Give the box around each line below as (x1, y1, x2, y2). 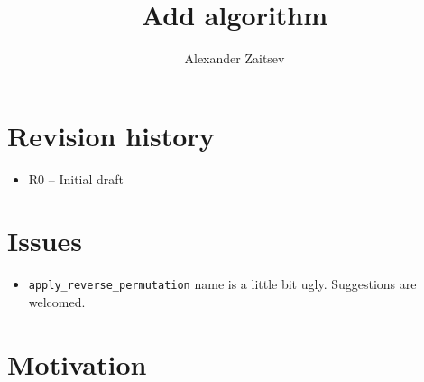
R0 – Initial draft (28, 169, 124, 188)
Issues (7, 222, 82, 259)
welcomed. (28, 293, 86, 312)
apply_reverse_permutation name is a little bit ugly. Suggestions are (28, 275, 417, 293)
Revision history (7, 116, 215, 154)
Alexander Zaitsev (184, 49, 285, 68)
